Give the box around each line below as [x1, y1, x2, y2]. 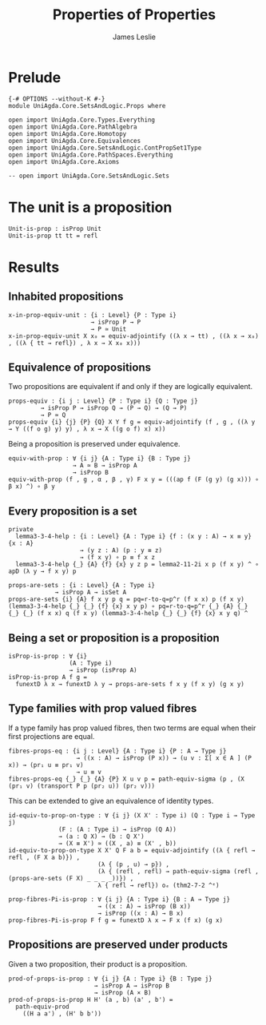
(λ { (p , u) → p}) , [97, 860, 170, 868]
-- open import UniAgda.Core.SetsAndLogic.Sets [8, 172, 170, 180]
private [8, 526, 34, 534]
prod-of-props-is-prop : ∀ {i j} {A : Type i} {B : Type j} [8, 975, 213, 983]
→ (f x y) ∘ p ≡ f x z [79, 554, 156, 562]
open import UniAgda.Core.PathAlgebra [8, 122, 137, 131]
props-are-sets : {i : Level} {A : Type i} [8, 582, 156, 590]
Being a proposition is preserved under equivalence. [8, 439, 181, 449]
